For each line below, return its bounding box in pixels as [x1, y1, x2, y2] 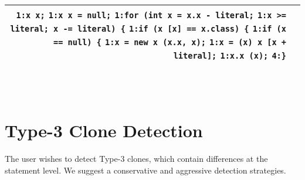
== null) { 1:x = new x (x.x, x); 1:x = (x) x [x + [53, 38, 286, 47]
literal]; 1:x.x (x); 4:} [173, 51, 286, 60]
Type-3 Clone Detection [5, 118, 203, 142]
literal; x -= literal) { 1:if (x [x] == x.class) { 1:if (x [10, 24, 286, 33]
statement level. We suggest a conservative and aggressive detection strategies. [5, 164, 286, 176]
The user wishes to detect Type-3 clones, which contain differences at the [5, 152, 268, 165]
